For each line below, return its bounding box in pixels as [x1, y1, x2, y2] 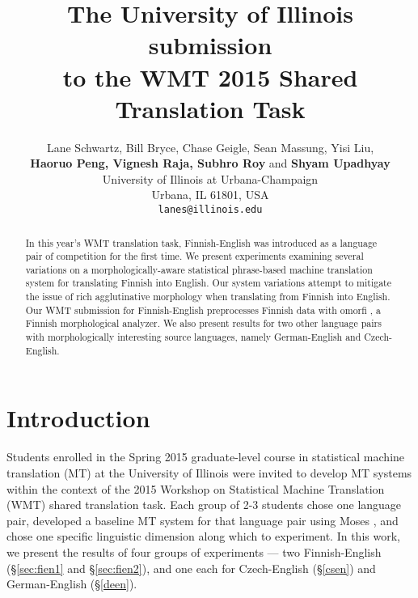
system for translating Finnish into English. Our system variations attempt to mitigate [25, 276, 391, 290]
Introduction [6, 401, 150, 435]
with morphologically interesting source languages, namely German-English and [25, 330, 361, 344]
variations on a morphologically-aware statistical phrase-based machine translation [25, 262, 373, 276]
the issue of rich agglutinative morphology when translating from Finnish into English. [25, 290, 391, 303]
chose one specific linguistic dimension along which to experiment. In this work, [6, 528, 400, 545]
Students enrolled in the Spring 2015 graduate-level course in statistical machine [6, 448, 405, 465]
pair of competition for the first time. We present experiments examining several [25, 249, 364, 263]
